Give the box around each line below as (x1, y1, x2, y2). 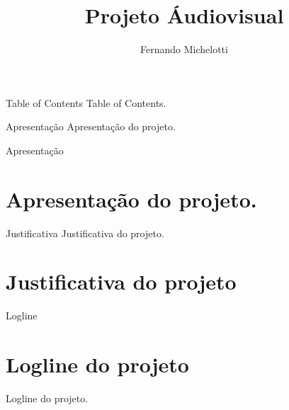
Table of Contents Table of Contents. (6, 95, 166, 110)
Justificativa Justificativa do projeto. (6, 225, 164, 240)
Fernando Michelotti (140, 42, 228, 57)
